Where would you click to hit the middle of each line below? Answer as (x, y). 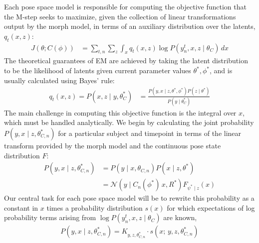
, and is (221, 70)
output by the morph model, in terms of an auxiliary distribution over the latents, (130, 26)
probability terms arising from (50, 217)
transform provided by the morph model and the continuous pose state (113, 146)
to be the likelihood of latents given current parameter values (98, 70)
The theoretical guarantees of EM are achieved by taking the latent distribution (126, 61)
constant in (21, 207)
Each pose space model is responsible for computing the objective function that (125, 6)
